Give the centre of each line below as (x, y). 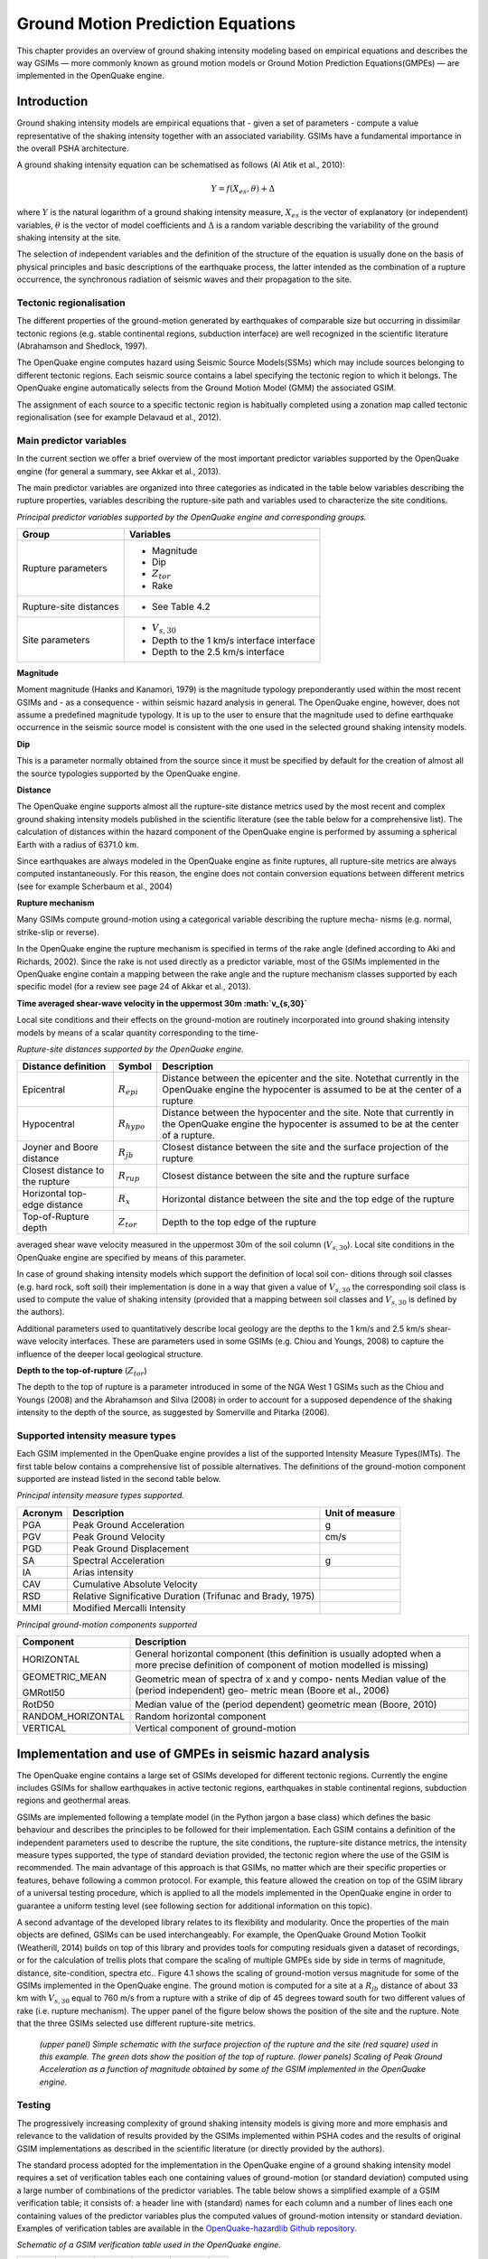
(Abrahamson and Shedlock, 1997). (82, 346)
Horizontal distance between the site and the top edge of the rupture (309, 1199)
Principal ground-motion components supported (107, 1624)
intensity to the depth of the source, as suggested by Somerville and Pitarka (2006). (173, 1412)
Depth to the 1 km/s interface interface (233, 640)
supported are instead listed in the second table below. (119, 1479)
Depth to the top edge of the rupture (239, 1223)
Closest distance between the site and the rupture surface (286, 1176)
